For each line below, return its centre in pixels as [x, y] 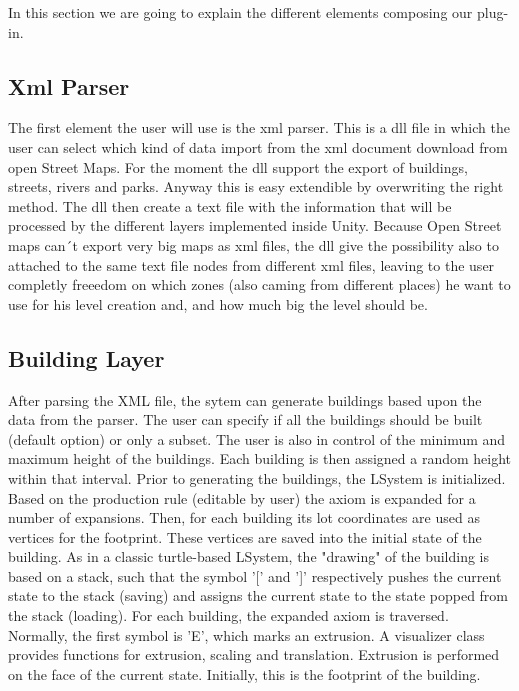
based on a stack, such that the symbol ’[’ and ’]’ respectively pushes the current [255, 575]
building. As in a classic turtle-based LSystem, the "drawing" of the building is [249, 556]
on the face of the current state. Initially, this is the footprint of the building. [244, 673]
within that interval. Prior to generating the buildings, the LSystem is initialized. [257, 477]
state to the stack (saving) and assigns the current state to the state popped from [258, 595]
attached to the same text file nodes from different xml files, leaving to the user [251, 264]
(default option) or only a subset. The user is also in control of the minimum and [257, 438]
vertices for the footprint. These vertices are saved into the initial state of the [245, 536]
